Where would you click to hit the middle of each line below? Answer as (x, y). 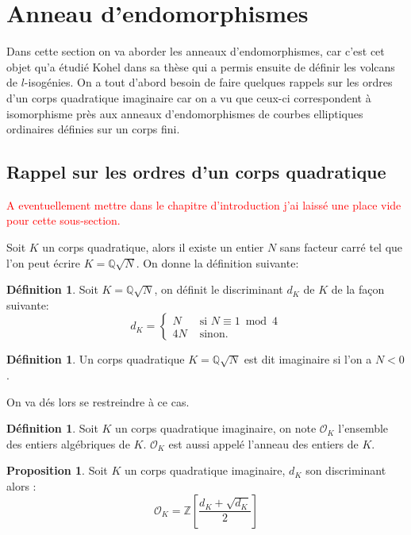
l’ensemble (363, 428)
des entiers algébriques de (68, 443)
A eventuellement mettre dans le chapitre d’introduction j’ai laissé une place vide (204, 204)
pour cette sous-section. (63, 220)
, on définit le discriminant (219, 289)
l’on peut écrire (44, 262)
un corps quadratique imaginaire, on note (216, 428)
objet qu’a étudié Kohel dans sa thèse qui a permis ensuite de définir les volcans (201, 66)
